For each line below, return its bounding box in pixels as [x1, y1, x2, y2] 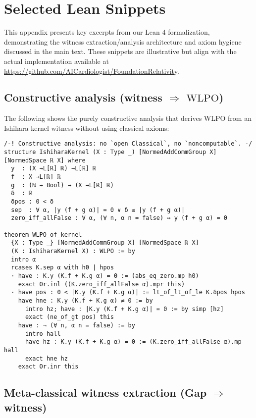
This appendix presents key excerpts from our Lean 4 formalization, [4, 27, 210, 37]
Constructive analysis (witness [4, 90, 162, 105]
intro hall [25, 330, 61, 337]
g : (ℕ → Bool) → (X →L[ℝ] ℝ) [11, 181, 114, 189]
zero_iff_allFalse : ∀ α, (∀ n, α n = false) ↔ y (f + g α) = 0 [11, 214, 228, 222]
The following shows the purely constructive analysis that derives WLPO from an [4, 113, 252, 123]
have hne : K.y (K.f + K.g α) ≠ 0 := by [18, 297, 153, 304]
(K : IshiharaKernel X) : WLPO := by [11, 248, 135, 255]
